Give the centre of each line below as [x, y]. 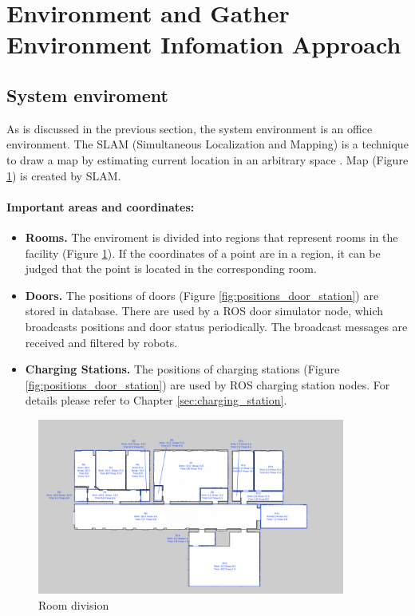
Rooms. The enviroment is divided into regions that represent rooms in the [211, 237]
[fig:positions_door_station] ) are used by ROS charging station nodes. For [207, 384]
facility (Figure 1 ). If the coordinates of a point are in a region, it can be [203, 253]
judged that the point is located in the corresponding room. [171, 269]
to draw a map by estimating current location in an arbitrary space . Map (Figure [207, 159]
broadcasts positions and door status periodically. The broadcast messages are [216, 326]
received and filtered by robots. [101, 342]
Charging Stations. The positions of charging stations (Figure [182, 369]
